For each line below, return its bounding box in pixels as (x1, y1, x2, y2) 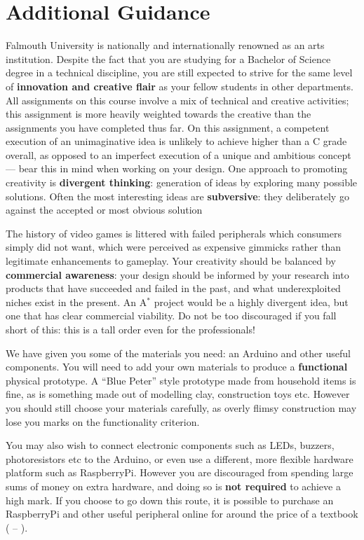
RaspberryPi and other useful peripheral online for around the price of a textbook (6, 506, 358, 521)
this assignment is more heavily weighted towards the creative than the (6, 106, 311, 121)
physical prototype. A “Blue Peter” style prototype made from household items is (6, 373, 356, 387)
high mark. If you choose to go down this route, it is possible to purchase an (6, 492, 334, 507)
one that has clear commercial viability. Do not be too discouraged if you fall (6, 308, 337, 323)
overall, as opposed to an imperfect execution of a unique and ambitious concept (6, 147, 351, 162)
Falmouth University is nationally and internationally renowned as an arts (6, 38, 325, 53)
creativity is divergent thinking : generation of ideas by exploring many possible (6, 175, 358, 190)
